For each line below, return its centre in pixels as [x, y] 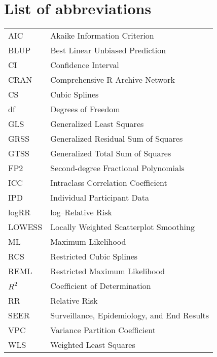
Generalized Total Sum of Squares [111, 153]
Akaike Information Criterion [102, 36]
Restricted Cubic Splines [94, 256]
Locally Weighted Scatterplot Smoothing [122, 227]
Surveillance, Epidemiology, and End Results [130, 315]
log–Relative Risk [81, 212]
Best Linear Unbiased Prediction [108, 50]
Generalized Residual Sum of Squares [117, 139]
